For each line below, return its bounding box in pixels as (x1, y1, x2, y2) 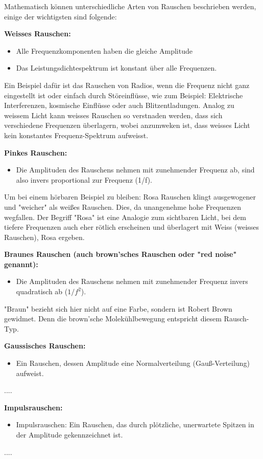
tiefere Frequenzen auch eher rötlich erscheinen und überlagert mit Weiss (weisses (4, 222, 259, 232)
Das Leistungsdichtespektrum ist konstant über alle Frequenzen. (16, 62, 217, 73)
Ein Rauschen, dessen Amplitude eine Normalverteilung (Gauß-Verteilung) (16, 358, 250, 368)
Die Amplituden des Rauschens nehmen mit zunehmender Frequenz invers (16, 276, 248, 287)
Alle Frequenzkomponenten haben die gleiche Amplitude (16, 45, 193, 56)
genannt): (4, 258, 38, 269)
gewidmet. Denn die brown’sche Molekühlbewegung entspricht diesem (4, 313, 222, 324)
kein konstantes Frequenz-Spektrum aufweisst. (4, 129, 149, 140)
